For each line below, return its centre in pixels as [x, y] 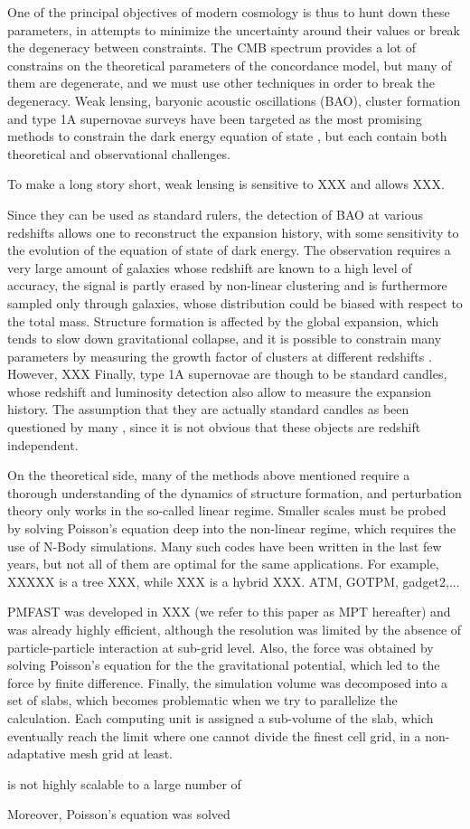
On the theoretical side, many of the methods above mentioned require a [209, 475]
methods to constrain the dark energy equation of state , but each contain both [227, 136]
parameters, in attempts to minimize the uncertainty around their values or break [234, 29]
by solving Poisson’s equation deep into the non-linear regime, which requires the [232, 528]
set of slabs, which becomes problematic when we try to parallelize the [202, 700]
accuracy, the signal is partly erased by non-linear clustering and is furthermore [227, 285]
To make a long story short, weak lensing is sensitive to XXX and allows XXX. [226, 184]
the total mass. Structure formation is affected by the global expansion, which [223, 320]
